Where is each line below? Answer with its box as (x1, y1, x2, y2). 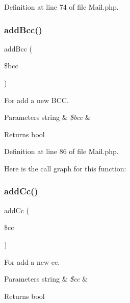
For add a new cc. (4, 256, 60, 267)
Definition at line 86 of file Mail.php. (4, 146, 119, 157)
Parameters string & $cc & (4, 273, 88, 284)
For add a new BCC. (4, 94, 69, 105)
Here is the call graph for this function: (4, 163, 126, 173)
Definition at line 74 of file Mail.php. (4, 2, 119, 12)
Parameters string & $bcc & (4, 112, 91, 122)
